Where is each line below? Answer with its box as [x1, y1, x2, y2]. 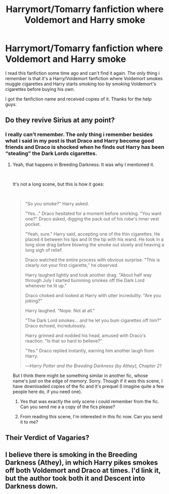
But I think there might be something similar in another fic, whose [12, 372, 148, 378]
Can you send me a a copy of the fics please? [20, 404, 116, 410]
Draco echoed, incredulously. [25, 322, 87, 328]
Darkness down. [5, 482, 58, 490]
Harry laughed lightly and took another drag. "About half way [25, 271, 152, 278]
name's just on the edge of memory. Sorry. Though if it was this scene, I [12, 377, 163, 384]
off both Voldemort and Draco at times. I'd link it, [5, 466, 161, 475]
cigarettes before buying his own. [5, 86, 75, 92]
